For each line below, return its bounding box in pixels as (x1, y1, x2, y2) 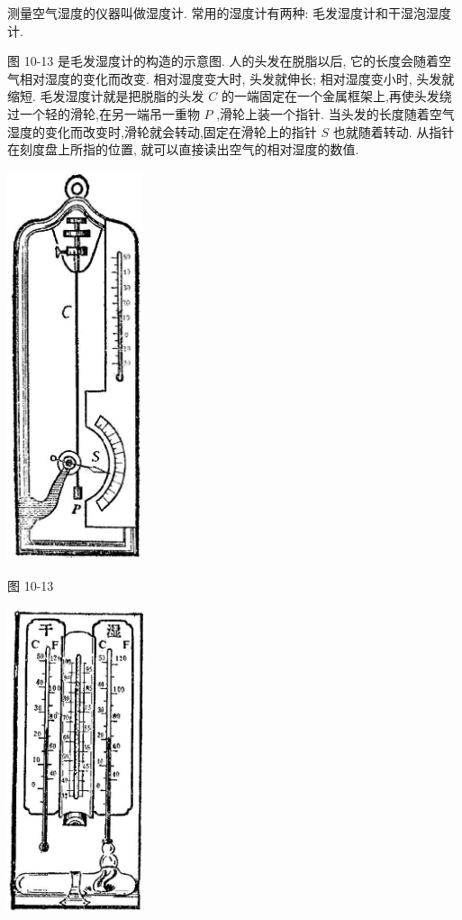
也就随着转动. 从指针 (332, 122, 455, 141)
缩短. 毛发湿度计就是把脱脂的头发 (7, 87, 204, 106)
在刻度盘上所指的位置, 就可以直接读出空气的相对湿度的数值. (7, 140, 359, 159)
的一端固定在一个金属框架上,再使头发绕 (221, 87, 452, 106)
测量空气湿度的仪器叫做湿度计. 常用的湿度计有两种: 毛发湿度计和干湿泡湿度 (7, 4, 452, 22)
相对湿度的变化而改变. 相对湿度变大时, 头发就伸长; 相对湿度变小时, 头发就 (19, 69, 455, 87)
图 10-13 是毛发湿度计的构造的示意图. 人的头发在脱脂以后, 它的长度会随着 (7, 51, 439, 70)
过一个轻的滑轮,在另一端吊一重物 (7, 104, 200, 123)
